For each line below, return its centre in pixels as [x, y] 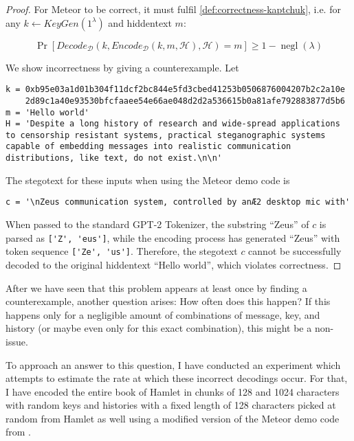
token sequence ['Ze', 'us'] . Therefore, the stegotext [122, 251]
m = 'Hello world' [47, 112]
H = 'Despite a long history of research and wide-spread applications [173, 124]
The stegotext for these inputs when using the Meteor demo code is [148, 180]
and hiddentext [140, 22]
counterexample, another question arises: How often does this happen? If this [168, 301]
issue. [17, 341]
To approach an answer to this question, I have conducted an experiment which [173, 364]
